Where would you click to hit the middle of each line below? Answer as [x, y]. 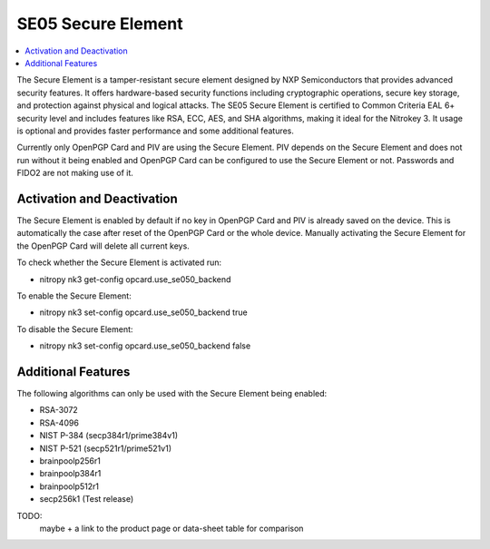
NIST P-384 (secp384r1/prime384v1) [109, 436]
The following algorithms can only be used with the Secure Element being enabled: [172, 393]
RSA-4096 [59, 423]
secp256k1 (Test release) [87, 499]
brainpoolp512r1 [69, 486]
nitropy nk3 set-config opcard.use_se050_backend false [145, 346]
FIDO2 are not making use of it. [75, 173]
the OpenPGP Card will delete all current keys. [103, 246]
